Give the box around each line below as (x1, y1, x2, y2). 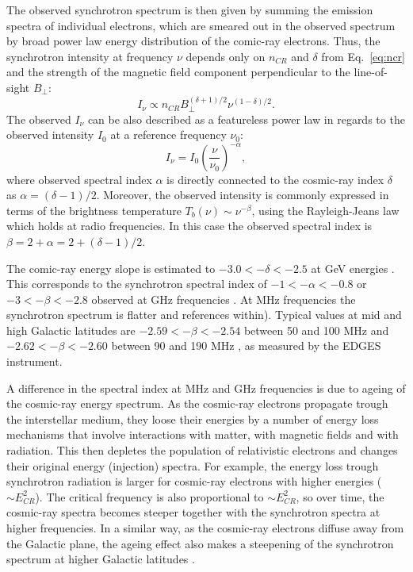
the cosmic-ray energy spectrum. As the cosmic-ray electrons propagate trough (6, 395, 388, 412)
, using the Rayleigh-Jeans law (251, 202, 400, 218)
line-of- (354, 63, 388, 80)
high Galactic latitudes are (6, 321, 136, 338)
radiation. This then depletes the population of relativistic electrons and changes (6, 442, 398, 459)
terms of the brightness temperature (6, 202, 182, 218)
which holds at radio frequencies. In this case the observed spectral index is (6, 217, 373, 234)
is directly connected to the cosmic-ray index (166, 171, 384, 187)
